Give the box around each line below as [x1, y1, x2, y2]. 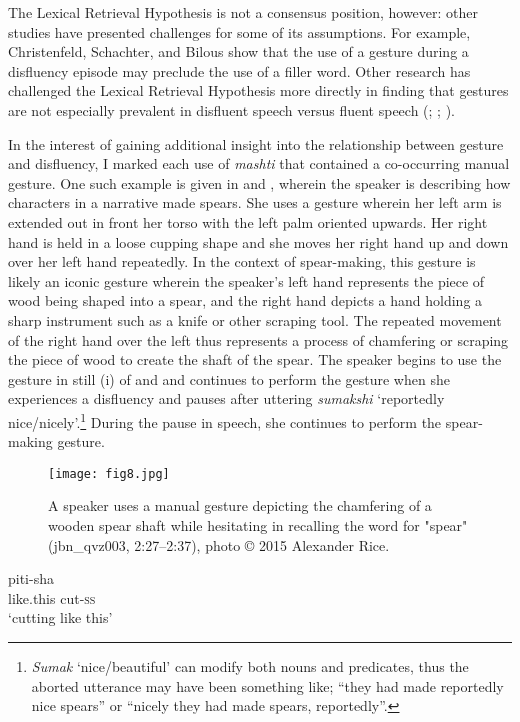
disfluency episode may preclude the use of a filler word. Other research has [8, 60, 471, 81]
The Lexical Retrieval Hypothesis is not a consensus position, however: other [8, 2, 479, 22]
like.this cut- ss [8, 587, 96, 608]
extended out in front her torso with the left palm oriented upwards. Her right [8, 211, 488, 232]
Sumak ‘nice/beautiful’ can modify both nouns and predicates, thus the [31, 655, 469, 676]
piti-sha [8, 568, 54, 589]
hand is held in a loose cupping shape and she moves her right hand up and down [8, 231, 509, 252]
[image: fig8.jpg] [48, 466, 170, 481]
